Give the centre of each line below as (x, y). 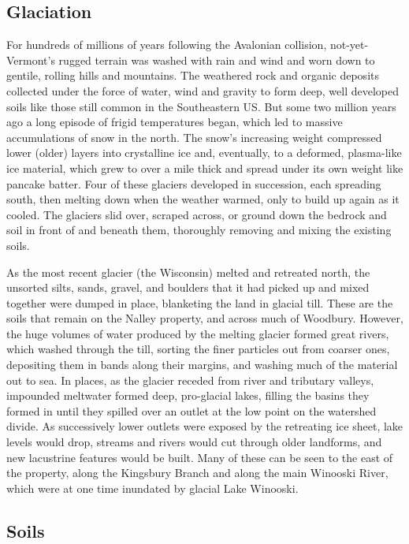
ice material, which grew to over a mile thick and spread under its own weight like (205, 168)
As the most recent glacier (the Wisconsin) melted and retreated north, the (188, 272)
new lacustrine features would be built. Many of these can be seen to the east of (200, 457)
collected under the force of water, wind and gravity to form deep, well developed (203, 90)
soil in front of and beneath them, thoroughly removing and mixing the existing (199, 230)
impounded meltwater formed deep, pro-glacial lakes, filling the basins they (188, 395)
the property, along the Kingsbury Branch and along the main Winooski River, (197, 473)
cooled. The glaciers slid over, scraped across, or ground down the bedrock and (197, 214)
